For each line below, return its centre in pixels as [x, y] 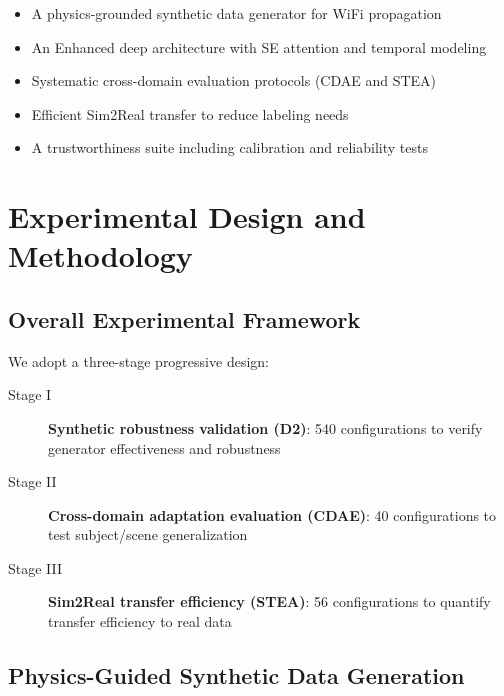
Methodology [100, 255]
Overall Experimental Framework [184, 318]
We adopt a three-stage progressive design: [138, 360]
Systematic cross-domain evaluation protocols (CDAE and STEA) [234, 80]
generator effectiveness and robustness [164, 447]
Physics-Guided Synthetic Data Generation [236, 675]
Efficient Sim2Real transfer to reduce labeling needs [190, 113]
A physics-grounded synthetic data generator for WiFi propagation [236, 13]
